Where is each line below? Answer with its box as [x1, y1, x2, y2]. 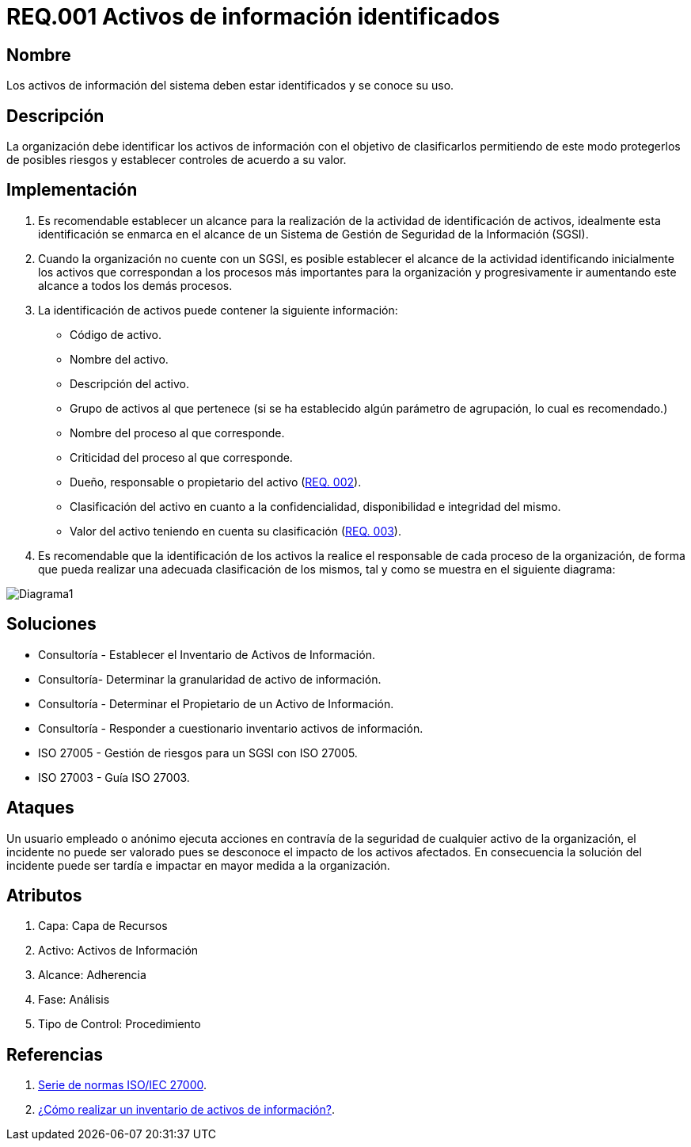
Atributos [6, 885, 82, 905]
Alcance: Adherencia [38, 968, 146, 982]
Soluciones [6, 614, 97, 634]
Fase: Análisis [38, 993, 110, 1007]
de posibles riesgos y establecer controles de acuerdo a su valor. [6, 153, 347, 167]
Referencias [6, 1044, 104, 1065]
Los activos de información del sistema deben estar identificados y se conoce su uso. [6, 78, 454, 93]
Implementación [6, 180, 138, 200]
